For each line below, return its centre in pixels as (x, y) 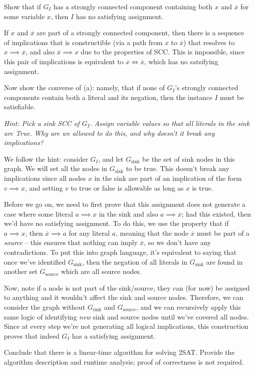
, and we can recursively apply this (188, 307)
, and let (111, 159)
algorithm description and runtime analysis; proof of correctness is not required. (124, 362)
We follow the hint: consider (46, 159)
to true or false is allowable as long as (127, 187)
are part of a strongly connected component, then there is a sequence (140, 33)
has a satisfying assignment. (114, 335)
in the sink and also (128, 213)
